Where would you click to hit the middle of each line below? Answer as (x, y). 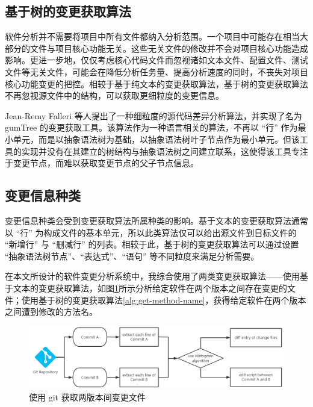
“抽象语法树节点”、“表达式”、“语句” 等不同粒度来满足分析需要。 (132, 256)
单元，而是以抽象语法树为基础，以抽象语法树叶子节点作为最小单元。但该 (156, 139)
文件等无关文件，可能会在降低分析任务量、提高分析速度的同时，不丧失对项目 (156, 71)
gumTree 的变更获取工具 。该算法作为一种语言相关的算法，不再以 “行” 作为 (151, 127)
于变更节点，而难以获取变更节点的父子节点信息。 (102, 163)
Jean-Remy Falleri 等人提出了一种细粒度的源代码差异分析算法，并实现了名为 (153, 115)
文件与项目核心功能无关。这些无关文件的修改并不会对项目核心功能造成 (169, 48)
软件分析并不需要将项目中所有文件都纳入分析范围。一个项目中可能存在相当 (152, 36)
